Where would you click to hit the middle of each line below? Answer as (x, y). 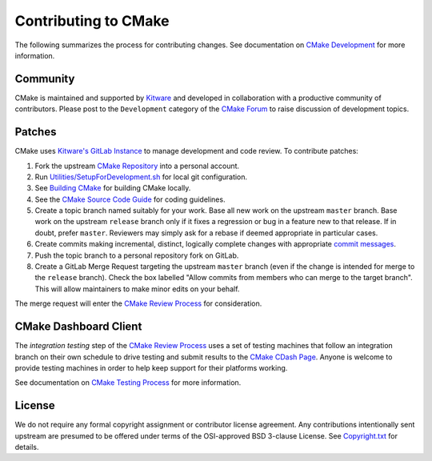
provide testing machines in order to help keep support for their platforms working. (151, 367)
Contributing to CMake (92, 21)
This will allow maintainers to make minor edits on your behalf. (137, 289)
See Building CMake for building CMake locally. (113, 188)
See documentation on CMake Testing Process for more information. (128, 383)
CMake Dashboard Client (78, 327)
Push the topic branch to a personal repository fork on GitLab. (137, 255)
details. (27, 447)
